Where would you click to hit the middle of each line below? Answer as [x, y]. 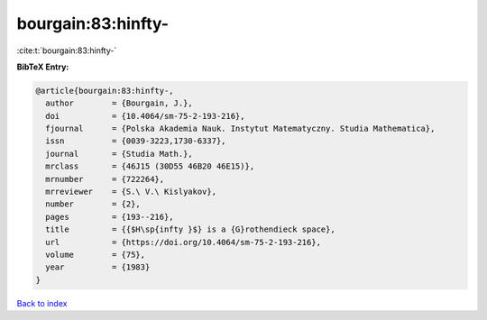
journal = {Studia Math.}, [119, 154]
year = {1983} [98, 267]
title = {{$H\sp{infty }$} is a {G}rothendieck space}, [190, 229]
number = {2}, [93, 204]
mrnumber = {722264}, [105, 179]
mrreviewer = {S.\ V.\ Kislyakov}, [131, 192]
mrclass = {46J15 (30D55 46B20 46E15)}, [150, 166]
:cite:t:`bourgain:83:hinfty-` [67, 50]
